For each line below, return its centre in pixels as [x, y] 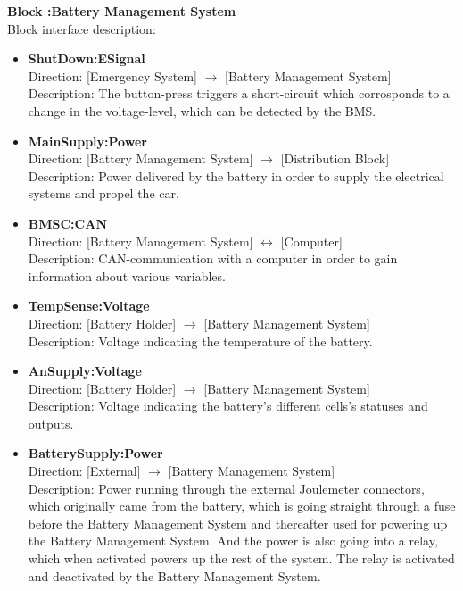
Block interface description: [82, 28]
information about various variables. [127, 275]
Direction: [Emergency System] [112, 75]
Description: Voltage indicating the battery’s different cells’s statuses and [228, 406]
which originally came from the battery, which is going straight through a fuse [242, 506]
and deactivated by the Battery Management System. [174, 575]
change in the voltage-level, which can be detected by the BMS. [202, 110]
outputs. [51, 423]
